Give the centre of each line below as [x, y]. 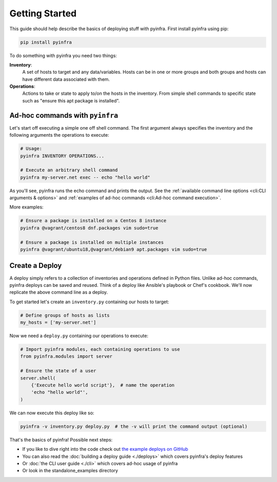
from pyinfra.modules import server [66, 357]
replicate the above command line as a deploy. [59, 292]
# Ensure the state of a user [58, 371]
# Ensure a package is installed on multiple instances [92, 242]
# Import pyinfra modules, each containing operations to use [100, 349]
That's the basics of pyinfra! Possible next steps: [61, 439]
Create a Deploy [36, 266]
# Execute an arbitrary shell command [69, 170]
